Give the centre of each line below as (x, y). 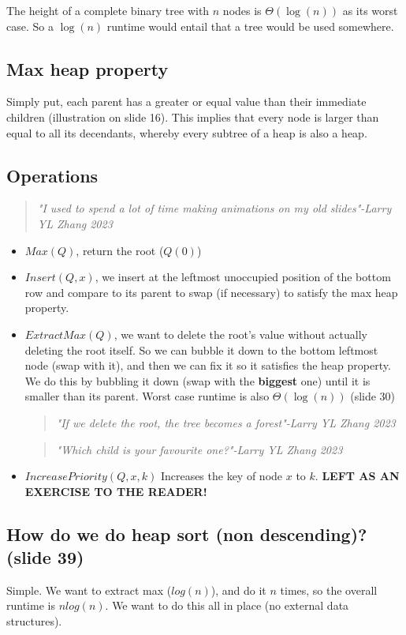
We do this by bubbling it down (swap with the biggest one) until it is (197, 380)
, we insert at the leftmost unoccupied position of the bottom (243, 277)
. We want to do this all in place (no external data (227, 605)
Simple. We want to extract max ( (89, 590)
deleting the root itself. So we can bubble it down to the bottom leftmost (201, 349)
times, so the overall (329, 590)
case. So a (30, 26)
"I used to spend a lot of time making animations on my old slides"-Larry (214, 208)
